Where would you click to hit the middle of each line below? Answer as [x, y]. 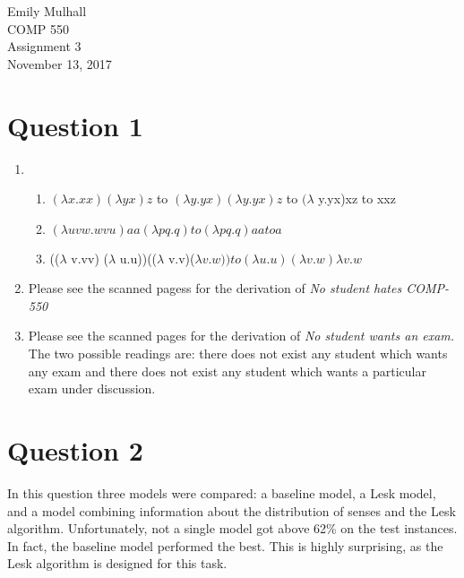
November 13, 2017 [60, 63]
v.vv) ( [90, 258]
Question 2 [75, 450]
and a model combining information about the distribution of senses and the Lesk [232, 510]
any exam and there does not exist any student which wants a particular [227, 371]
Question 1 [75, 125]
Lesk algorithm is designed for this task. [117, 563]
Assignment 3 [44, 46]
